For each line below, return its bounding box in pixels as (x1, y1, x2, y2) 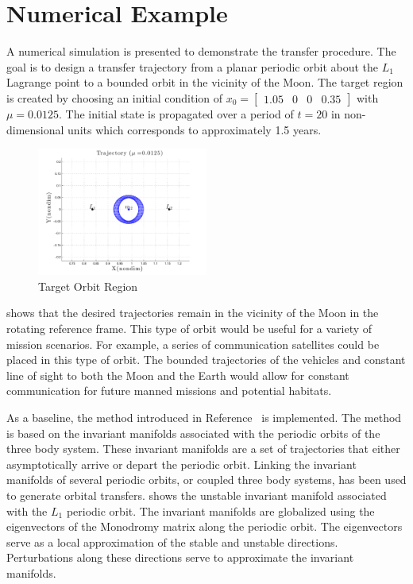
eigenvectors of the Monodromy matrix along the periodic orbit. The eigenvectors (6, 518, 403, 535)
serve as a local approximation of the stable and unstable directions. (6, 533, 338, 550)
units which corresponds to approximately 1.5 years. (68, 121, 322, 137)
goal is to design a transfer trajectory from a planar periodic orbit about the (6, 58, 379, 75)
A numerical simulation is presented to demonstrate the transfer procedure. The (6, 43, 396, 60)
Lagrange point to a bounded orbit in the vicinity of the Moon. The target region (6, 74, 403, 91)
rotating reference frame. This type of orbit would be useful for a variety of (6, 320, 372, 337)
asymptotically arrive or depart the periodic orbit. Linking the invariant (6, 455, 357, 472)
